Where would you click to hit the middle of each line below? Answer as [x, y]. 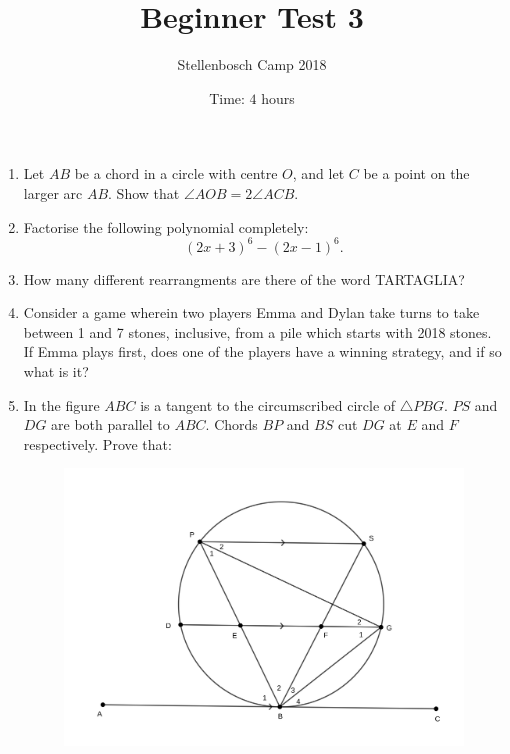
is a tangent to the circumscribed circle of [268, 404]
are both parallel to [110, 424]
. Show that [144, 192]
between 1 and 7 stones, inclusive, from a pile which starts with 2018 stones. [257, 331]
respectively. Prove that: [97, 443]
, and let [318, 173]
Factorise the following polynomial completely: [166, 226]
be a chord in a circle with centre [176, 173]
